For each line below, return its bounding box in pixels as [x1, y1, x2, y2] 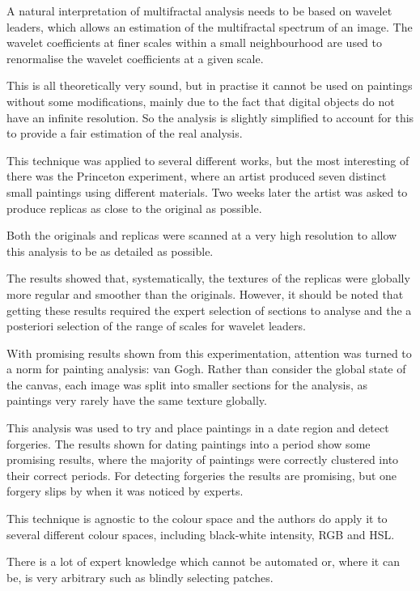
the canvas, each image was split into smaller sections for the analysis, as [6, 376, 367, 393]
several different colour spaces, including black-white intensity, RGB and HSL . [6, 525, 395, 542]
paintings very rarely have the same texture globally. [6, 392, 267, 409]
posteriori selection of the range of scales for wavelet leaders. [6, 317, 306, 334]
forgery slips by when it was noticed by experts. [6, 483, 244, 500]
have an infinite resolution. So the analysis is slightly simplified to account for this [6, 108, 414, 125]
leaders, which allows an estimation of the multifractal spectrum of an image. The [6, 18, 413, 35]
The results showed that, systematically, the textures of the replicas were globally [6, 270, 410, 287]
